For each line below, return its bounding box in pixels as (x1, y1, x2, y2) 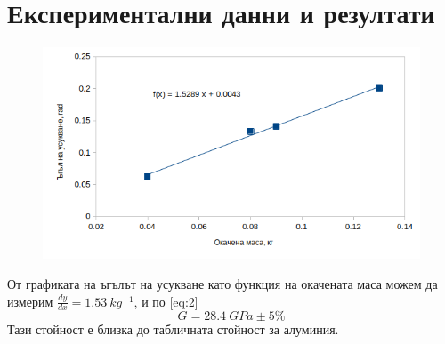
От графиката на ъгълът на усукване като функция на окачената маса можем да (7, 274, 438, 292)
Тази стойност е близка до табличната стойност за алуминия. (7, 320, 339, 339)
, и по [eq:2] (133, 292, 198, 310)
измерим (7, 292, 53, 310)
